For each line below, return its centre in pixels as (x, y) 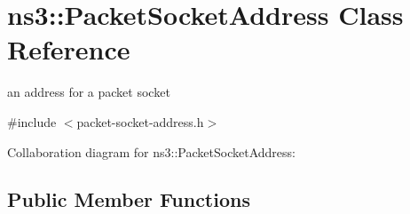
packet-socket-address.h (140, 121)
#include (32, 121)
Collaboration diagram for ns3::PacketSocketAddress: (151, 151)
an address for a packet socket (89, 92)
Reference (69, 49)
